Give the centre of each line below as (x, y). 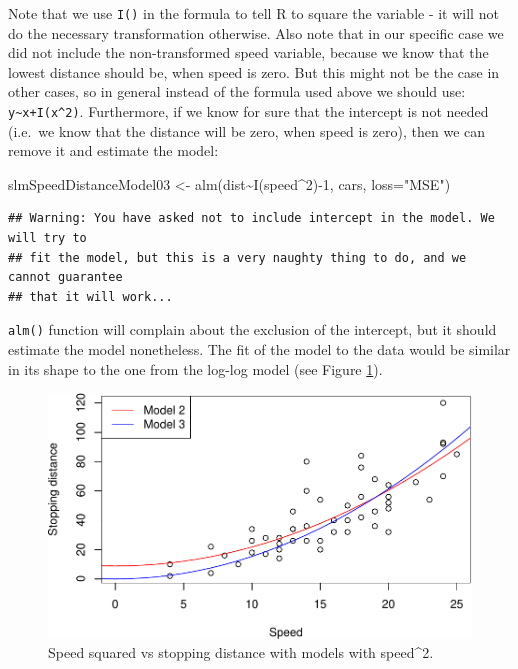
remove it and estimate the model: (113, 150)
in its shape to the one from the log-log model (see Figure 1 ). (195, 368)
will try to (47, 238)
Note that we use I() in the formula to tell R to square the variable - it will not (253, 13)
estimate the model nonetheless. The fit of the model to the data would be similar (259, 349)
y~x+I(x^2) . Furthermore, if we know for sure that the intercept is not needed (248, 111)
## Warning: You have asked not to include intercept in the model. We (251, 218)
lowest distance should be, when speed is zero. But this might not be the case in (254, 71)
